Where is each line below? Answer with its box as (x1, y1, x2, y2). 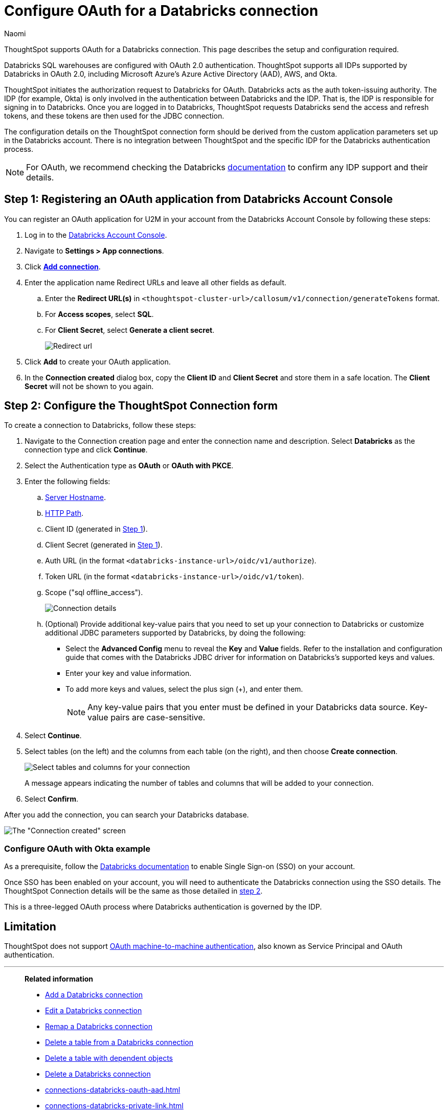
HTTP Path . (45, 509, 84, 518)
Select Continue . (25, 731, 82, 740)
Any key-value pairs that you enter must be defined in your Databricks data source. (87, 702, 408, 713)
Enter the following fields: (25, 477, 110, 486)
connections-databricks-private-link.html (45, 1101, 184, 1110)
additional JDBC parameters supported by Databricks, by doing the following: (45, 628, 306, 638)
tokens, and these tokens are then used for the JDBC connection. (4, 111, 225, 120)
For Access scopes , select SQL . (45, 309, 154, 319)
